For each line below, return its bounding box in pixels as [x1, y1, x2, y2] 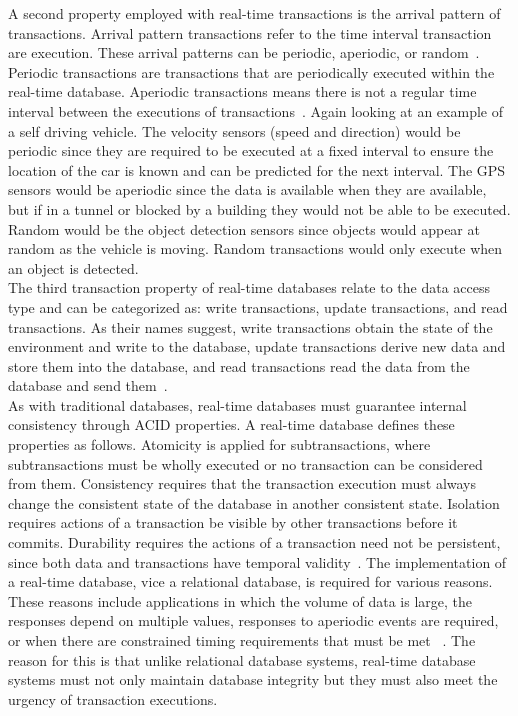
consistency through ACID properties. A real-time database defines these [8, 414, 455, 435]
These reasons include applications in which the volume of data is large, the [8, 590, 473, 611]
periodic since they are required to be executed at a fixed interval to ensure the [8, 140, 494, 161]
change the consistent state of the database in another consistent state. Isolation [8, 492, 500, 513]
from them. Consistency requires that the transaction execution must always [8, 473, 477, 494]
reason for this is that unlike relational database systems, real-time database [8, 649, 476, 670]
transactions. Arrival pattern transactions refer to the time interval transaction [8, 22, 492, 43]
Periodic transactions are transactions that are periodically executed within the [8, 61, 495, 82]
